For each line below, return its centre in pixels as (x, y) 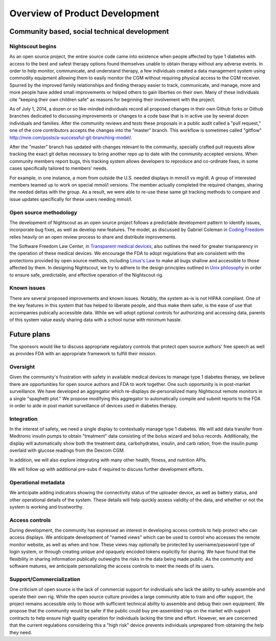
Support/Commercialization (45, 579)
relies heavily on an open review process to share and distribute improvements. (93, 237)
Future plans (30, 334)
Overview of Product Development (84, 13)
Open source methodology (43, 212)
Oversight (22, 367)
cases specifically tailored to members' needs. (59, 168)
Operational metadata (37, 482)
